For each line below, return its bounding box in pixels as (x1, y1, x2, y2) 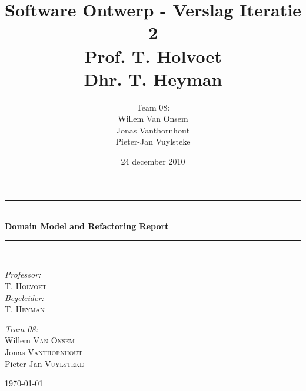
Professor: (5, 268, 41, 280)
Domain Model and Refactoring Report (5, 220, 169, 232)
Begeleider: (5, 291, 44, 303)
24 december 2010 (121, 155, 185, 168)
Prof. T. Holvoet (84, 44, 222, 68)
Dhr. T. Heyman (84, 66, 222, 91)
